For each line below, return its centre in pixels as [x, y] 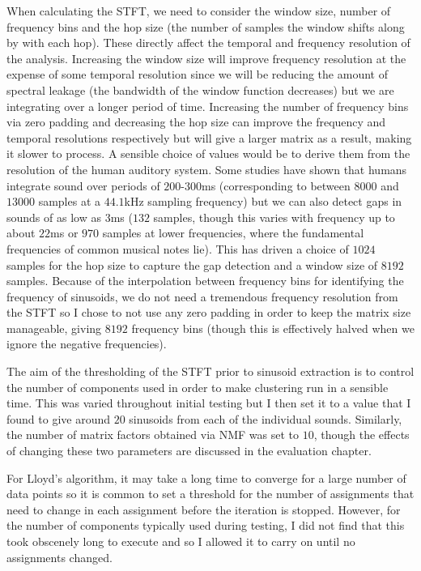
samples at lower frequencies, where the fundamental [233, 233]
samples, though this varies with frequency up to [274, 217]
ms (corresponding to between [276, 185]
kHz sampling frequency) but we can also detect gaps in [263, 201]
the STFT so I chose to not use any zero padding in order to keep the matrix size [209, 312]
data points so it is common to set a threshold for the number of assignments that [210, 494]
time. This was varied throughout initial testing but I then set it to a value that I [209, 403]
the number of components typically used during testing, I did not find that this [206, 525]
